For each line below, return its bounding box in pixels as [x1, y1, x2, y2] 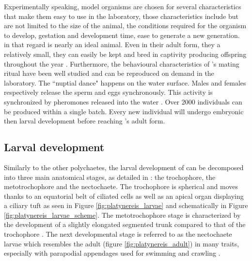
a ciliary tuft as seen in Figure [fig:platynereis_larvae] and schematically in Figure [4, 200, 248, 210]
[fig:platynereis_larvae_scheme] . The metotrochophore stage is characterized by [4, 209, 241, 220]
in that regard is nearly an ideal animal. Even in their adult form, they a [4, 39, 220, 50]
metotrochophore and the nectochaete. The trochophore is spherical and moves [4, 181, 238, 191]
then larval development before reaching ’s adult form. [4, 116, 165, 126]
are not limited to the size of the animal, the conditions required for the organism [4, 20, 247, 31]
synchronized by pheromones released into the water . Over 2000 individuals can [4, 96, 242, 106]
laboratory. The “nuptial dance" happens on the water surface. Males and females [4, 77, 246, 87]
